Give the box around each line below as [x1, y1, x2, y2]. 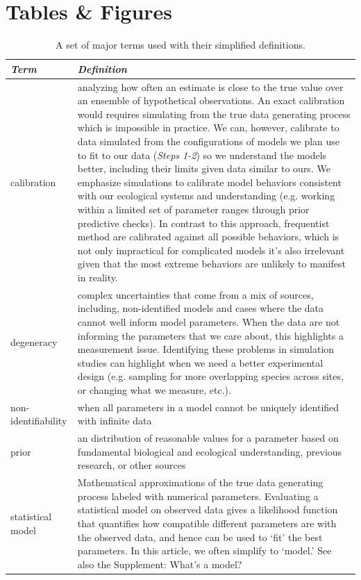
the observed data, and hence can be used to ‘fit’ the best [77, 529, 323, 544]
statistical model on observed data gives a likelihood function [77, 502, 338, 517]
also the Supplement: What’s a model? [77, 556, 242, 571]
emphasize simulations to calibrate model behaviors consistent [77, 174, 342, 189]
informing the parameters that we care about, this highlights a [77, 328, 344, 342]
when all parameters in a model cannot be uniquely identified [77, 399, 339, 414]
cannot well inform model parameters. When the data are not [77, 314, 340, 329]
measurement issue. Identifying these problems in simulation [77, 342, 335, 356]
